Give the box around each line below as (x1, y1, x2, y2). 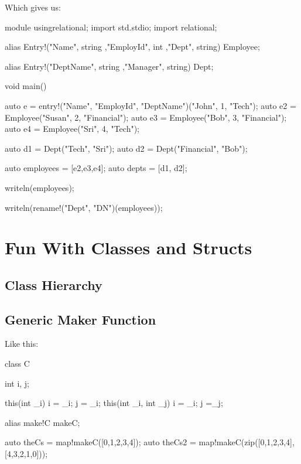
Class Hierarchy (5, 275, 102, 294)
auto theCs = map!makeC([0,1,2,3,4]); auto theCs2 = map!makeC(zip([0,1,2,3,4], (5, 436, 295, 448)
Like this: (5, 337, 39, 350)
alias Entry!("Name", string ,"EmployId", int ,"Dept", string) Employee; (5, 40, 260, 53)
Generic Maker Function (5, 310, 156, 328)
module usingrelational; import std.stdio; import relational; (5, 21, 217, 33)
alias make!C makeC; (5, 416, 80, 428)
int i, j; (5, 377, 30, 389)
